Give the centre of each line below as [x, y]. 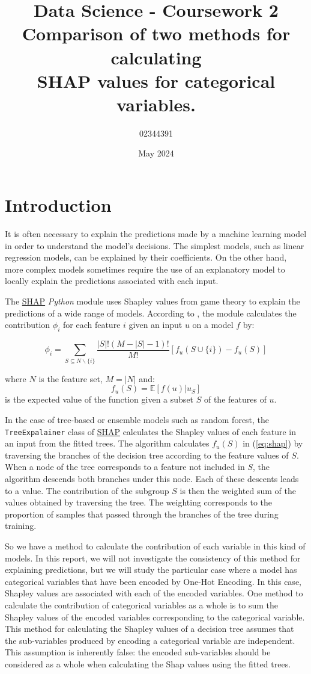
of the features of [235, 399]
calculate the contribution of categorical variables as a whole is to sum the [141, 604]
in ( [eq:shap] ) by [273, 443]
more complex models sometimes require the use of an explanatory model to [145, 269]
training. [21, 526]
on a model [213, 325]
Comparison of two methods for [156, 33]
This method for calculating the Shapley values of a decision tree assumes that [149, 629]
